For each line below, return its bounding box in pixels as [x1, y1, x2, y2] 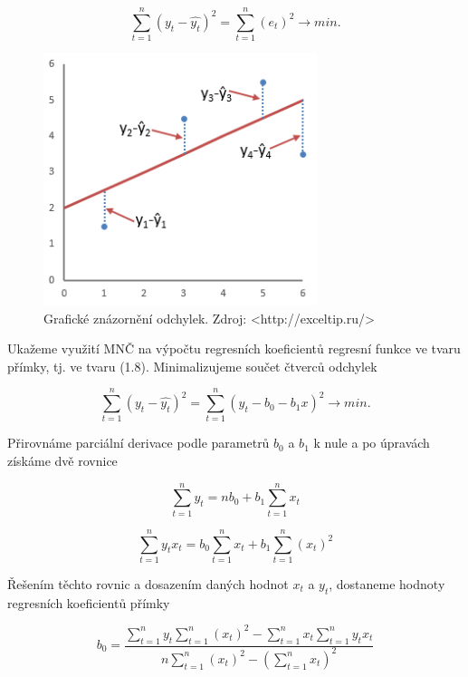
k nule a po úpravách [313, 433, 430, 452]
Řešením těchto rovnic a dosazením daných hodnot [7, 574, 289, 593]
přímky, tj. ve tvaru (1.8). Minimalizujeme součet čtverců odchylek [7, 356, 377, 375]
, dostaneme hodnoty [329, 574, 445, 593]
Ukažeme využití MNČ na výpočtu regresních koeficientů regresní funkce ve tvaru [7, 339, 461, 358]
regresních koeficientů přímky [7, 593, 170, 612]
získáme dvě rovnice [7, 451, 118, 470]
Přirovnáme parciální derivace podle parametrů [7, 433, 270, 452]
